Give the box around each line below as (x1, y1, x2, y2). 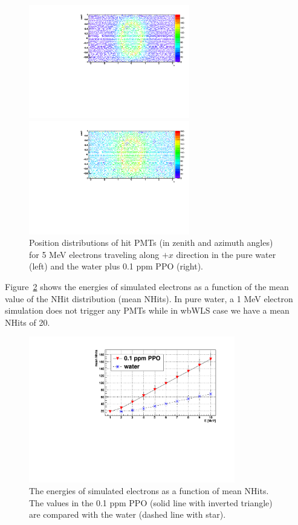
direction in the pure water (176, 248, 276, 260)
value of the (5, 292, 48, 305)
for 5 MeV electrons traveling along (29, 248, 160, 260)
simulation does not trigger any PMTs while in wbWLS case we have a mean (5, 304, 290, 317)
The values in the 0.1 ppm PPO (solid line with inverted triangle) (29, 496, 273, 509)
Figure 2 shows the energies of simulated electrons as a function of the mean (5, 280, 289, 292)
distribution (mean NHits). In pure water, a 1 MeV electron (72, 292, 293, 305)
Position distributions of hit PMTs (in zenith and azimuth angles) (29, 236, 273, 249)
